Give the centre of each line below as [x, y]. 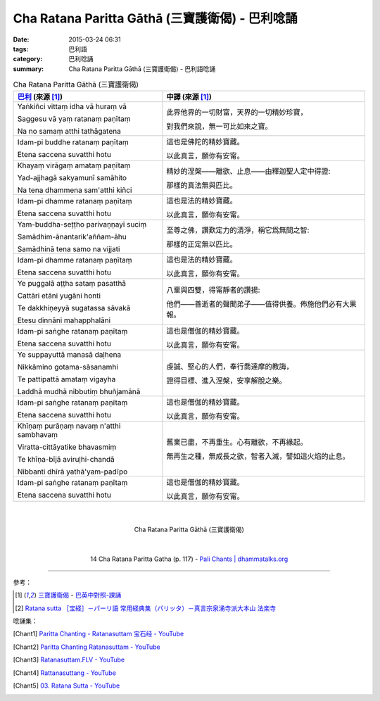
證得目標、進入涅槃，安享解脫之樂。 [226, 381]
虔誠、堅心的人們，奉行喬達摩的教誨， [230, 367]
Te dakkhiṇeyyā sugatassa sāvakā [74, 308]
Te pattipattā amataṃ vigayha [66, 379]
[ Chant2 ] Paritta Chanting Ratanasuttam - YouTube [87, 647]
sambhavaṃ [38, 435]
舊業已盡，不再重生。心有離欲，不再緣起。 [237, 442]
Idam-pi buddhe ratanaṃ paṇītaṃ [73, 142]
